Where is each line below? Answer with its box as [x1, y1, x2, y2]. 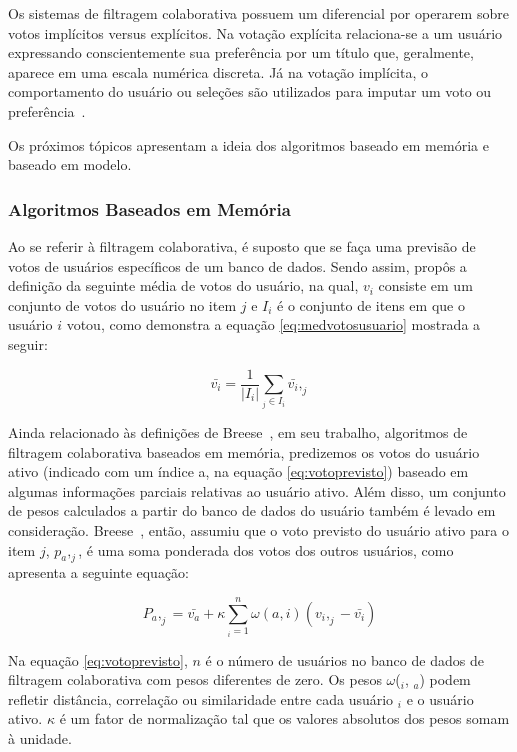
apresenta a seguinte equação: [8, 562, 190, 583]
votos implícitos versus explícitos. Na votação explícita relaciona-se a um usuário [8, 22, 503, 43]
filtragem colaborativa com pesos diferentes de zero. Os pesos [8, 669, 382, 690]
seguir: [8, 333, 48, 354]
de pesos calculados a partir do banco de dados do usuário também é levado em [8, 500, 496, 521]
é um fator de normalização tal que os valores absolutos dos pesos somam [59, 708, 510, 729]
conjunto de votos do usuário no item [8, 294, 237, 315]
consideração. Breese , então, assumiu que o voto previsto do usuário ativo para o [8, 519, 509, 540]
